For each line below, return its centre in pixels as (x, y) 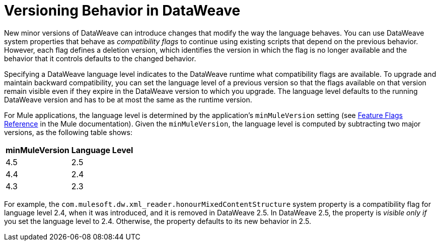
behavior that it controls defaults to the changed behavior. (100, 58)
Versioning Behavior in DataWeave (122, 11)
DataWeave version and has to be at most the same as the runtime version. (128, 99)
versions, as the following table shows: (68, 132)
